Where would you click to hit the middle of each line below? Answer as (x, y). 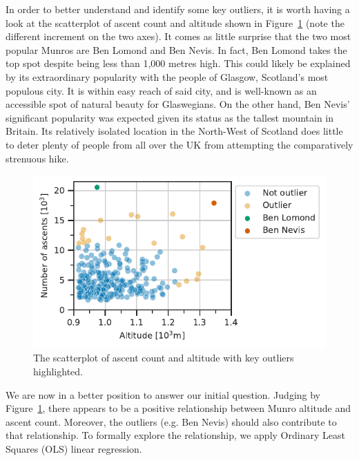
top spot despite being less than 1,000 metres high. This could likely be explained (178, 63)
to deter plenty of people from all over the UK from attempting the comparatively (179, 144)
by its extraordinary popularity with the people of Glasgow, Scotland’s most (167, 76)
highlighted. (58, 371)
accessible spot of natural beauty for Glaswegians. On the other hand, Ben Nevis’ (178, 104)
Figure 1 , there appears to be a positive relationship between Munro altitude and (178, 408)
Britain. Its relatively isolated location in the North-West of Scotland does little (174, 131)
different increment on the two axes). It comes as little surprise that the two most (178, 36)
